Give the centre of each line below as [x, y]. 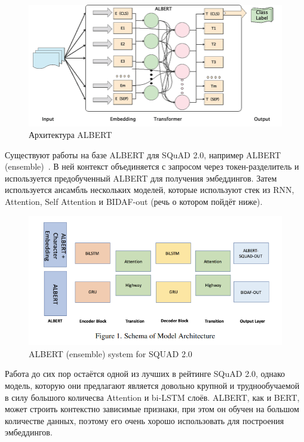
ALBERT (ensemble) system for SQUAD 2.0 [110, 353]
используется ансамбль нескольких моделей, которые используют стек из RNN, [150, 190]
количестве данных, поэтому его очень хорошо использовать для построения [145, 420]
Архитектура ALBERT [70, 135]
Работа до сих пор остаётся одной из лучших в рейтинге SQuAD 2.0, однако [145, 374]
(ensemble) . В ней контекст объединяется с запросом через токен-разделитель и [152, 166]
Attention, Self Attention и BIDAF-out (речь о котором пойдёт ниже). [134, 202]
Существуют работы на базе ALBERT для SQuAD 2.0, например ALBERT [143, 154]
